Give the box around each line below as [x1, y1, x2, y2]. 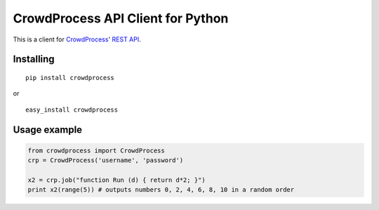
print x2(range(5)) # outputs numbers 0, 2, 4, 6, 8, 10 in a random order [27, 186, 295, 194]
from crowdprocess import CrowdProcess [27, 146, 165, 155]
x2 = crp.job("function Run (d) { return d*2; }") [27, 176, 206, 184]
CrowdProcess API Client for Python [13, 11, 229, 26]
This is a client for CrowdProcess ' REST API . [13, 35, 142, 44]
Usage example [13, 124, 83, 136]
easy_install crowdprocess [25, 105, 119, 114]
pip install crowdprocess [25, 74, 115, 81]
